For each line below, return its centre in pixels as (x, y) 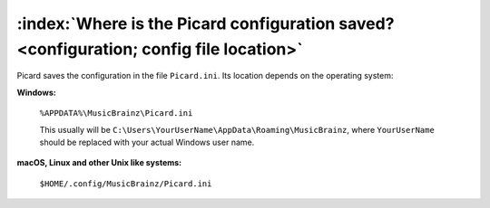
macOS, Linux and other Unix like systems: (99, 163)
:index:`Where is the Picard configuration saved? (206, 24)
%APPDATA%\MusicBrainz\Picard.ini (116, 113)
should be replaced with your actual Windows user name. (147, 142)
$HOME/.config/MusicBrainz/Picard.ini (126, 184)
